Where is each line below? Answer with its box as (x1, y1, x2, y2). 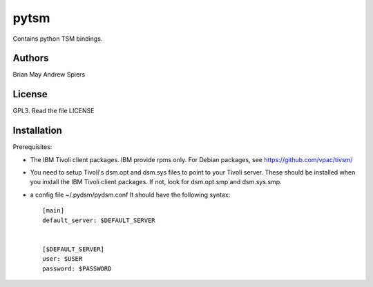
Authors (12, 52, 49, 64)
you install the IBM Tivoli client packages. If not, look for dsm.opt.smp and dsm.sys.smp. (30, 178, 283, 186)
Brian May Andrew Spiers (12, 70, 86, 79)
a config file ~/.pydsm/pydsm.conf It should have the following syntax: (30, 190, 231, 199)
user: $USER (42, 255, 83, 263)
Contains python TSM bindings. (12, 34, 103, 43)
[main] (42, 207, 65, 215)
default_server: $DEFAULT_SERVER (42, 216, 155, 224)
